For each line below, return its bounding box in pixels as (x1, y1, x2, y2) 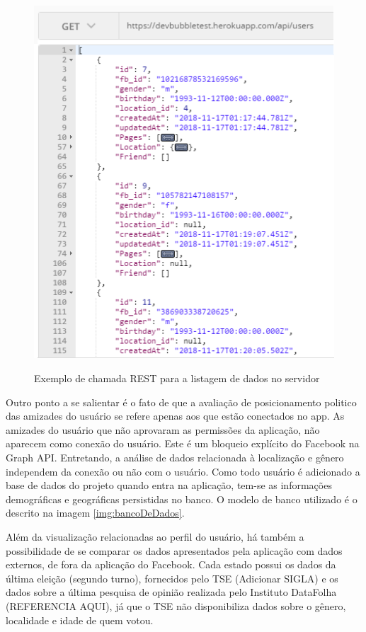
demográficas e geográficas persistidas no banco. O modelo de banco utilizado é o (6, 491, 358, 506)
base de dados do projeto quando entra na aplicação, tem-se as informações (6, 478, 332, 493)
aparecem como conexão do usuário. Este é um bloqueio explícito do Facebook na (6, 436, 360, 451)
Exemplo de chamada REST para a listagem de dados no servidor (34, 371, 320, 385)
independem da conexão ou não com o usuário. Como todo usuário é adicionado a (6, 464, 360, 478)
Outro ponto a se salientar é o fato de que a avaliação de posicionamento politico (6, 394, 357, 409)
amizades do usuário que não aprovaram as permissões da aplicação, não (6, 422, 320, 437)
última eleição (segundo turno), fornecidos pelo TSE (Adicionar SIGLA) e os (6, 570, 338, 585)
